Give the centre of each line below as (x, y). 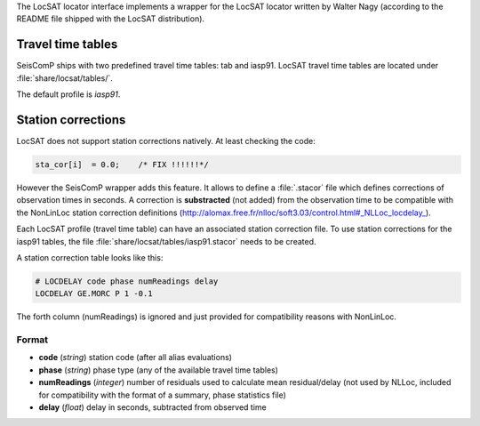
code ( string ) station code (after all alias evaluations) (136, 358)
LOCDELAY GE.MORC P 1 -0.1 (94, 294)
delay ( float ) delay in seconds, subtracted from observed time (152, 407)
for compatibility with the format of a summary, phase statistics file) (162, 395)
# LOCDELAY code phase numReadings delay (127, 281)
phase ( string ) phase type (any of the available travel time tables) (159, 370)
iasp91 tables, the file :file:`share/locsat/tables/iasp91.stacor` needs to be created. (166, 241)
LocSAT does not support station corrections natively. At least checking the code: (166, 141)
